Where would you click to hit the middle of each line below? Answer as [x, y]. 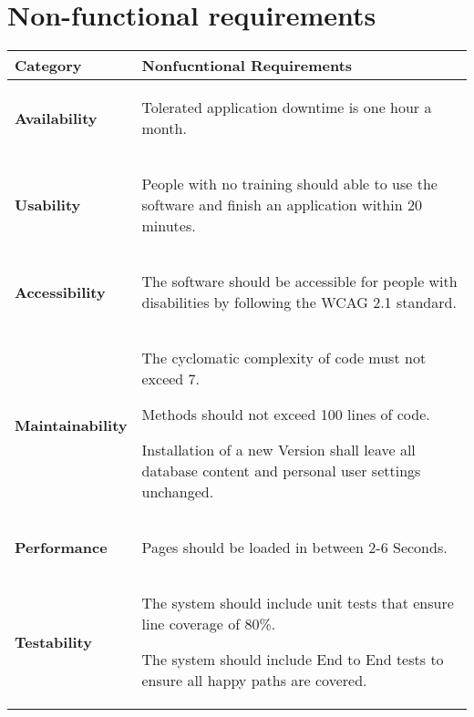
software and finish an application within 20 [282, 205]
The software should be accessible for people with [299, 282]
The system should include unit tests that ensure [298, 603]
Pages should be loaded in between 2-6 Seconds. [294, 548]
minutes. [169, 226]
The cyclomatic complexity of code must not [284, 358]
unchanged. [178, 492]
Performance [61, 548]
